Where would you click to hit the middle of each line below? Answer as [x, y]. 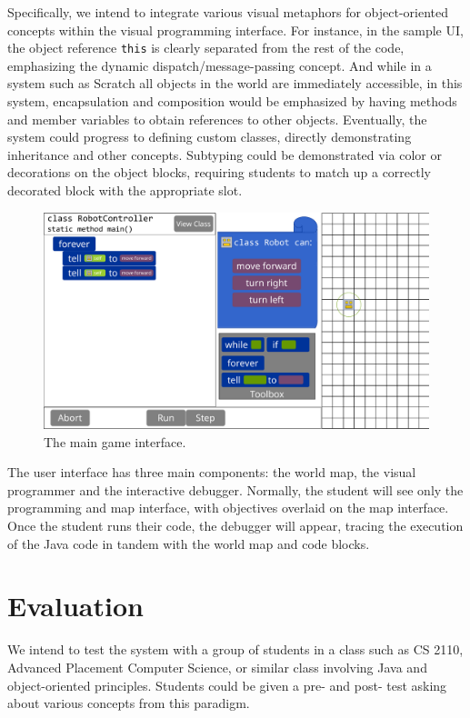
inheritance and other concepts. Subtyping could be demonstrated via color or [225, 154]
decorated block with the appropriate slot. [125, 190]
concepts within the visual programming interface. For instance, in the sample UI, [235, 30]
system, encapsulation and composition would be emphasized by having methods [232, 101]
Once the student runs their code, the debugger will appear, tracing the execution [235, 526]
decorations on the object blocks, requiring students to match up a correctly [220, 172]
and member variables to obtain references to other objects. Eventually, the [217, 119]
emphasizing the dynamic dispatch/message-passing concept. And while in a [220, 65]
